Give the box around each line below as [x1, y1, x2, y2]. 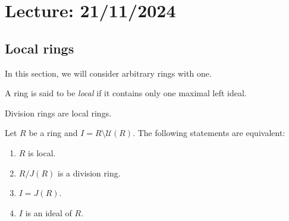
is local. [28, 146, 56, 159]
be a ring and [29, 127, 78, 139]
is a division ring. [57, 166, 121, 179]
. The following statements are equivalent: [133, 127, 285, 139]
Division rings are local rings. [5, 106, 112, 119]
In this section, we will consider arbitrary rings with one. [5, 67, 212, 79]
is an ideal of [25, 206, 72, 219]
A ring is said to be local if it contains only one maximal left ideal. [5, 87, 247, 99]
